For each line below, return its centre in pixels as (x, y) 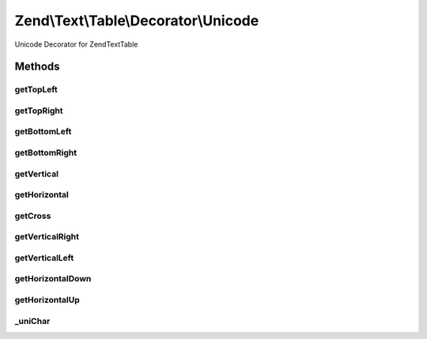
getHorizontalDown (53, 279)
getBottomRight (46, 153)
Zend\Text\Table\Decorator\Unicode (137, 21)
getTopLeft (36, 89)
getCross (33, 216)
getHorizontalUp (47, 299)
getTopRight (39, 111)
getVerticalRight (47, 237)
